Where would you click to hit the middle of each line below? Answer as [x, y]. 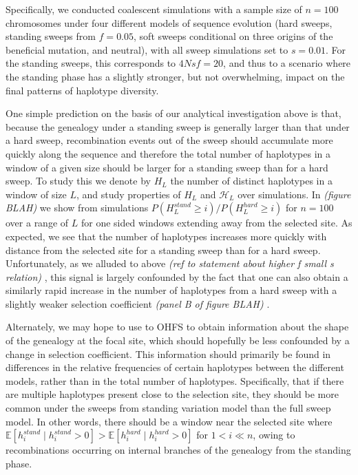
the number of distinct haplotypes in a [251, 181]
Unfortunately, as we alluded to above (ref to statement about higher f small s [170, 263]
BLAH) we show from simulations [77, 208]
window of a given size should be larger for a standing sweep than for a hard [167, 167]
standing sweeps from [51, 36]
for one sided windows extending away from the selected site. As [217, 223]
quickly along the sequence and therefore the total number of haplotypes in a [168, 153]
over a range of [37, 223]
